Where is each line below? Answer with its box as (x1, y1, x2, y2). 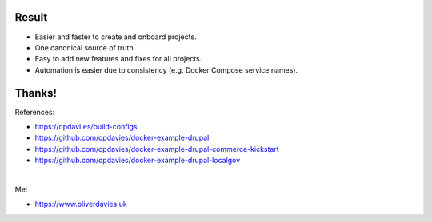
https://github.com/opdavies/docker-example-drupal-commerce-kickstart (34, 144, 279, 153)
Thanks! (14, 86, 58, 100)
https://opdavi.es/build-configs (34, 121, 138, 131)
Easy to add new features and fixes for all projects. (34, 54, 202, 64)
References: (14, 107, 55, 117)
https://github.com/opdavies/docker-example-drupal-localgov (34, 156, 241, 165)
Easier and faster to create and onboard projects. (34, 32, 197, 42)
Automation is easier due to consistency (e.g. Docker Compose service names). (34, 65, 298, 75)
